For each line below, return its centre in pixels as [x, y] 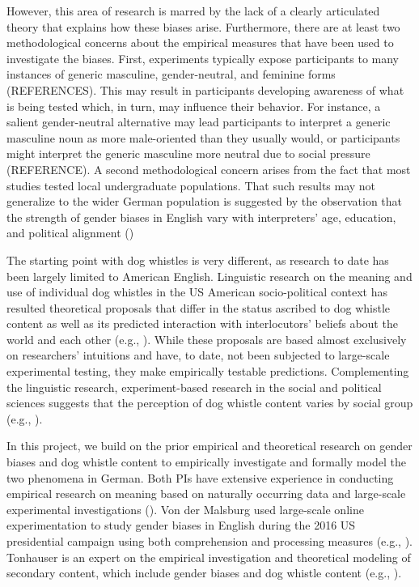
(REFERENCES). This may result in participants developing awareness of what [205, 89]
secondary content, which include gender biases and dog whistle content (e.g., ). [204, 573]
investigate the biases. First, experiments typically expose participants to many [203, 58]
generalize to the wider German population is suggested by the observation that [205, 201]
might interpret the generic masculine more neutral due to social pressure [188, 153]
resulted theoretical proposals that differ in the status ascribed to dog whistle [199, 307]
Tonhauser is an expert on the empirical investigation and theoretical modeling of [209, 557]
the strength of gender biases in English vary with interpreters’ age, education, [201, 217]
